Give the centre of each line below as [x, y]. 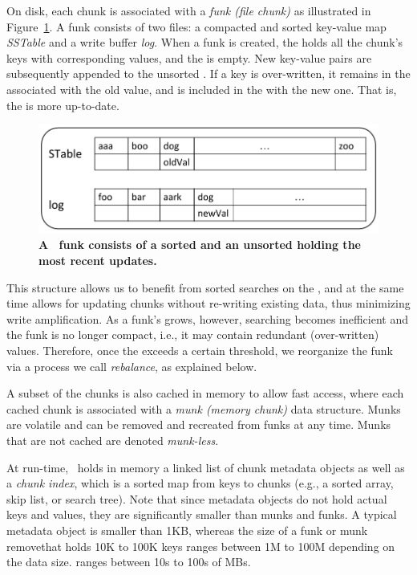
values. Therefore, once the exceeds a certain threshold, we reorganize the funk [200, 350]
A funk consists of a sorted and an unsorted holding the [200, 245]
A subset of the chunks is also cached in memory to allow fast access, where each [205, 393]
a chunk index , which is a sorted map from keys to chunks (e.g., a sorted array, [200, 483]
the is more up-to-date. [63, 105]
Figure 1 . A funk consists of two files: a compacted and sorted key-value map [196, 26]
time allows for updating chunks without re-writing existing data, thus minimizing [208, 303]
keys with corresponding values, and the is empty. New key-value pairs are [189, 57]
